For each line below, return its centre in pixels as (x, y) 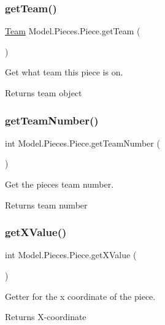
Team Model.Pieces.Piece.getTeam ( (73, 31)
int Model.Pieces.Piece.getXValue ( (71, 255)
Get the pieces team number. (59, 184)
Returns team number (46, 205)
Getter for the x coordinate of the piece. (80, 296)
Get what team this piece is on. (64, 72)
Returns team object (44, 93)
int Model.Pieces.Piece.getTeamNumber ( (82, 143)
